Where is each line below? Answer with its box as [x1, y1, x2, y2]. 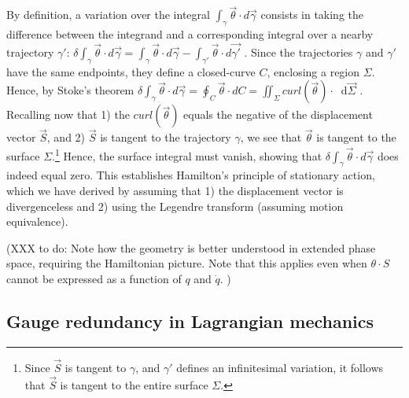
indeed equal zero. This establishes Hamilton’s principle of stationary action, [6, 167, 375, 183]
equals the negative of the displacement [183, 106, 373, 123]
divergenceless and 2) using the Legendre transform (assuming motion [6, 197, 344, 214]
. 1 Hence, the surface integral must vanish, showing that [52, 146, 322, 164]
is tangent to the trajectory [100, 129, 231, 146]
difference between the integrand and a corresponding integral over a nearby [6, 26, 374, 42]
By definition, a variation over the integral [6, 6, 210, 23]
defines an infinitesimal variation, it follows [176, 359, 384, 376]
